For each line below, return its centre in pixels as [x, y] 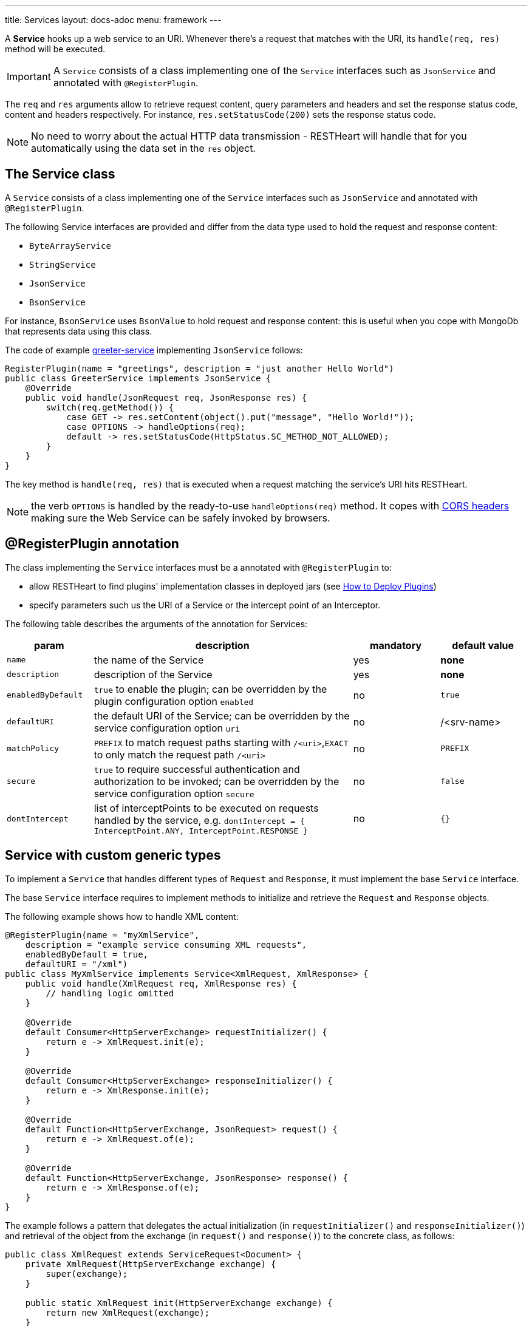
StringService [63, 264]
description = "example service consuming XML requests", [166, 944]
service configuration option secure [174, 793]
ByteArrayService [70, 246]
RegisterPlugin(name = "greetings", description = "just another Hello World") [199, 368]
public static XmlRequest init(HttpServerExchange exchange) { [179, 1303]
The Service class [60, 174]
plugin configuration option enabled [174, 701]
